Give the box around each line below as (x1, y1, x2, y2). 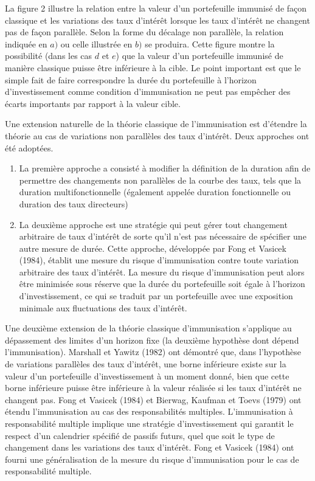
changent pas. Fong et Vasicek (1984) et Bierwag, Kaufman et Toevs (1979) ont (5, 393, 302, 406)
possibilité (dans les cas (5, 49, 92, 62)
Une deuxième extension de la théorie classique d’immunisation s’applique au (5, 322, 292, 334)
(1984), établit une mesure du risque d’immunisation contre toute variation (19, 254, 299, 266)
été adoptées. (5, 141, 54, 154)
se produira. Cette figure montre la (145, 37, 275, 50)
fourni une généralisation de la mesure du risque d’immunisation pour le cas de (5, 452, 299, 465)
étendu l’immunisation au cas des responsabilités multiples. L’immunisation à (5, 405, 293, 418)
